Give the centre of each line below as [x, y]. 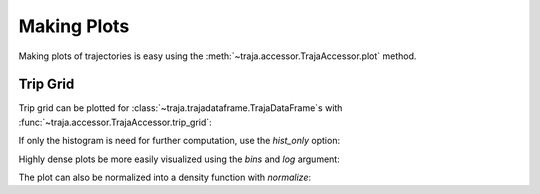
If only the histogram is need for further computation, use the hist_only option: [179, 141]
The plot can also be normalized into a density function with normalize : [165, 177]
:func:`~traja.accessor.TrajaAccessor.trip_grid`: [115, 122]
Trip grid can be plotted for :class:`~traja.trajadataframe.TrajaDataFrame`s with [180, 108]
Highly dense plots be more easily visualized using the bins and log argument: [179, 159]
